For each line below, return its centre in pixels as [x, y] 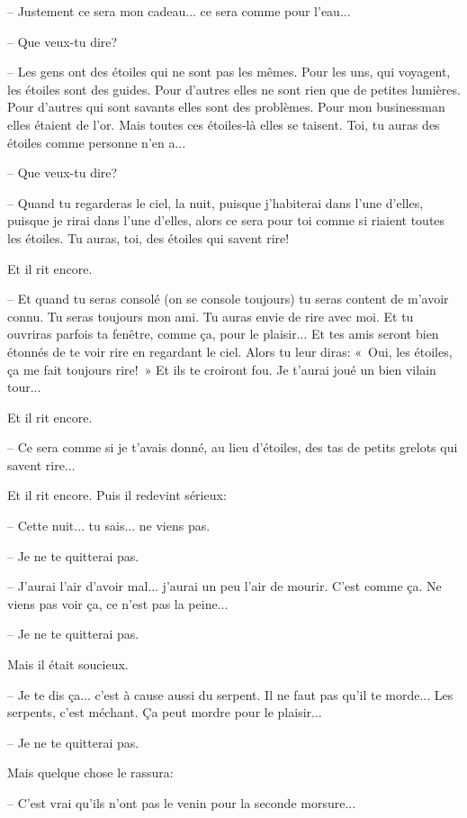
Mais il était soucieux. [68, 664]
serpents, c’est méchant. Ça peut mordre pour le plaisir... [165, 712]
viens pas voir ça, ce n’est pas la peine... [118, 603]
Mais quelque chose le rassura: [90, 773]
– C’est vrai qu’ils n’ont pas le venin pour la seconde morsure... [182, 803]
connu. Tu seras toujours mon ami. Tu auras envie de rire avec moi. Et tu [211, 316]
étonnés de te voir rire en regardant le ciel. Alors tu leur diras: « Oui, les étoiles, [230, 351]
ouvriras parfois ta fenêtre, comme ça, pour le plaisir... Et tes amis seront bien [223, 334]
